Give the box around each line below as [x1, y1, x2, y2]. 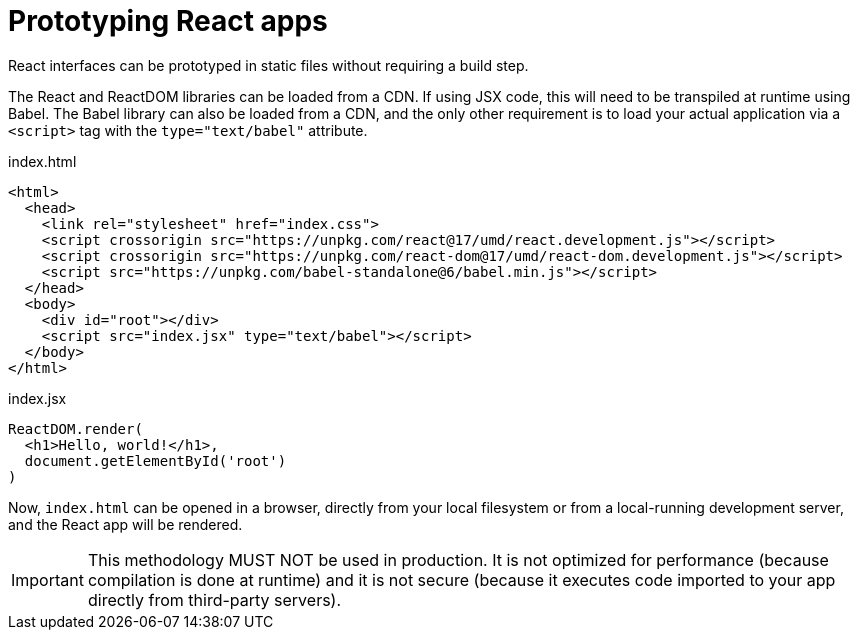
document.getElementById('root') [24, 452, 287, 469]
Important [11, 569, 84, 590]
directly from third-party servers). [87, 589, 342, 610]
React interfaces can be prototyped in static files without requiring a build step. [8, 56, 529, 74]
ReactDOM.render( [8, 420, 143, 437]
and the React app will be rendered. [8, 515, 243, 533]
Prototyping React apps [8, 4, 328, 38]
